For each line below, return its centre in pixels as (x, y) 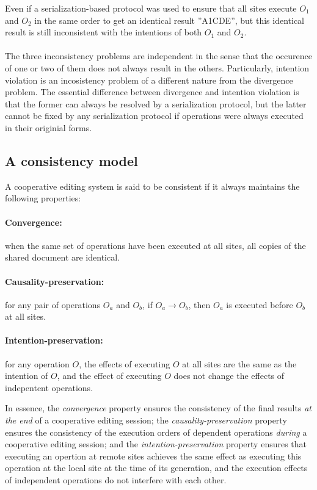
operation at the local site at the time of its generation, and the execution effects (156, 468)
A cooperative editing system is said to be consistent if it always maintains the (152, 186)
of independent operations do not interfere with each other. (116, 480)
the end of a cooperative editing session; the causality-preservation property (146, 420)
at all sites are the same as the (239, 363)
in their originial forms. (49, 127)
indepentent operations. (49, 387)
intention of (27, 376)
